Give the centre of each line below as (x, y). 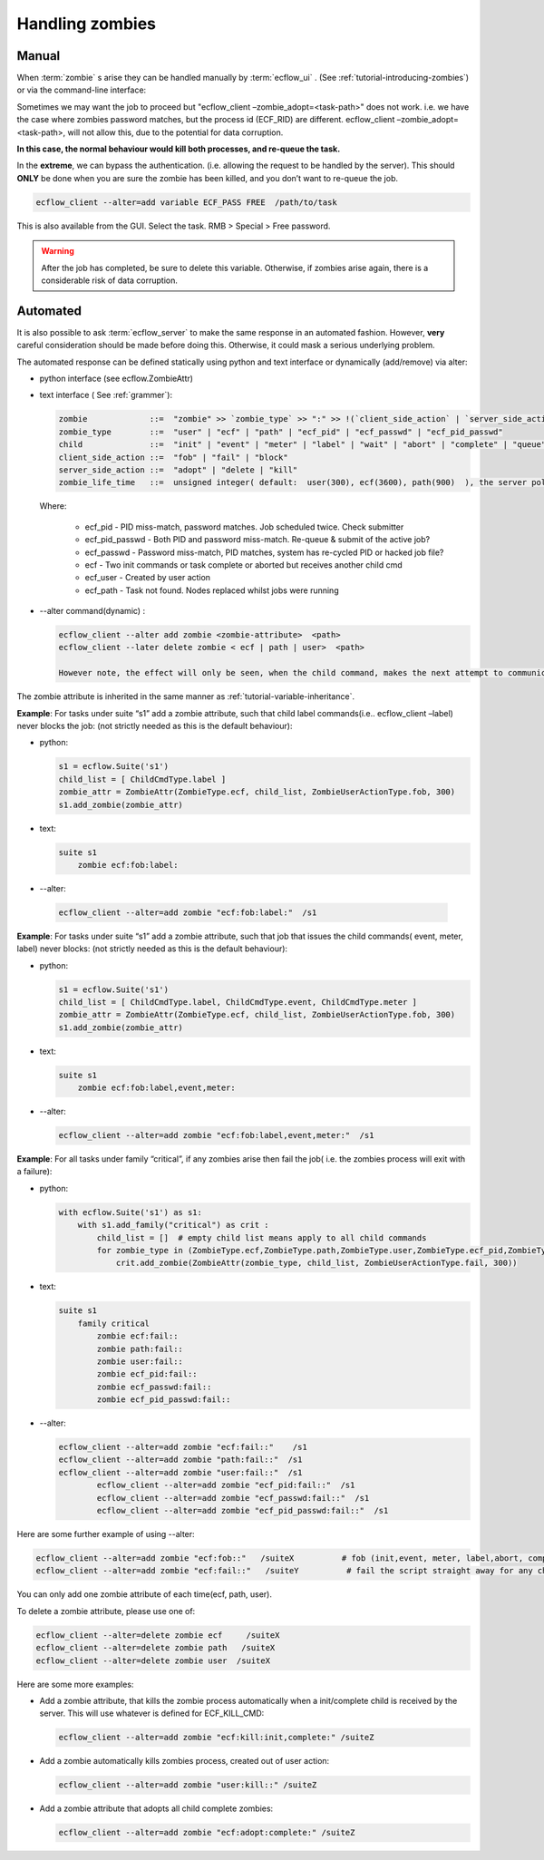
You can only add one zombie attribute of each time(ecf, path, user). (144, 1594)
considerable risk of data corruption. (110, 280)
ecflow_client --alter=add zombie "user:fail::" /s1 (180, 1472)
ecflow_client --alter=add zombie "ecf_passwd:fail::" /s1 (233, 1498)
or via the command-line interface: (82, 90)
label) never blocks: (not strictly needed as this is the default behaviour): (152, 949)
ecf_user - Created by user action (148, 578)
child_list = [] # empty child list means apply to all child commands (262, 1237)
